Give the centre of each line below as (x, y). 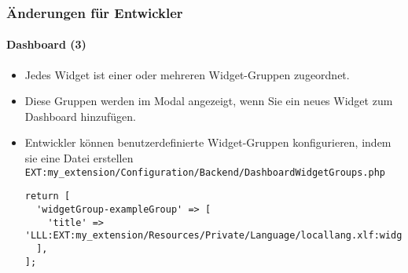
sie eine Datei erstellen (79, 158)
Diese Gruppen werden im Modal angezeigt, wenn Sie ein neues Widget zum (209, 101)
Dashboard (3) (46, 44)
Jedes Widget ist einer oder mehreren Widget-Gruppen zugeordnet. (187, 74)
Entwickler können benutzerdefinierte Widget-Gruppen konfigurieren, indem (208, 142)
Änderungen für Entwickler (95, 12)
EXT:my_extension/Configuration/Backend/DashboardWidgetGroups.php (205, 172)
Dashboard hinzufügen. (80, 116)
